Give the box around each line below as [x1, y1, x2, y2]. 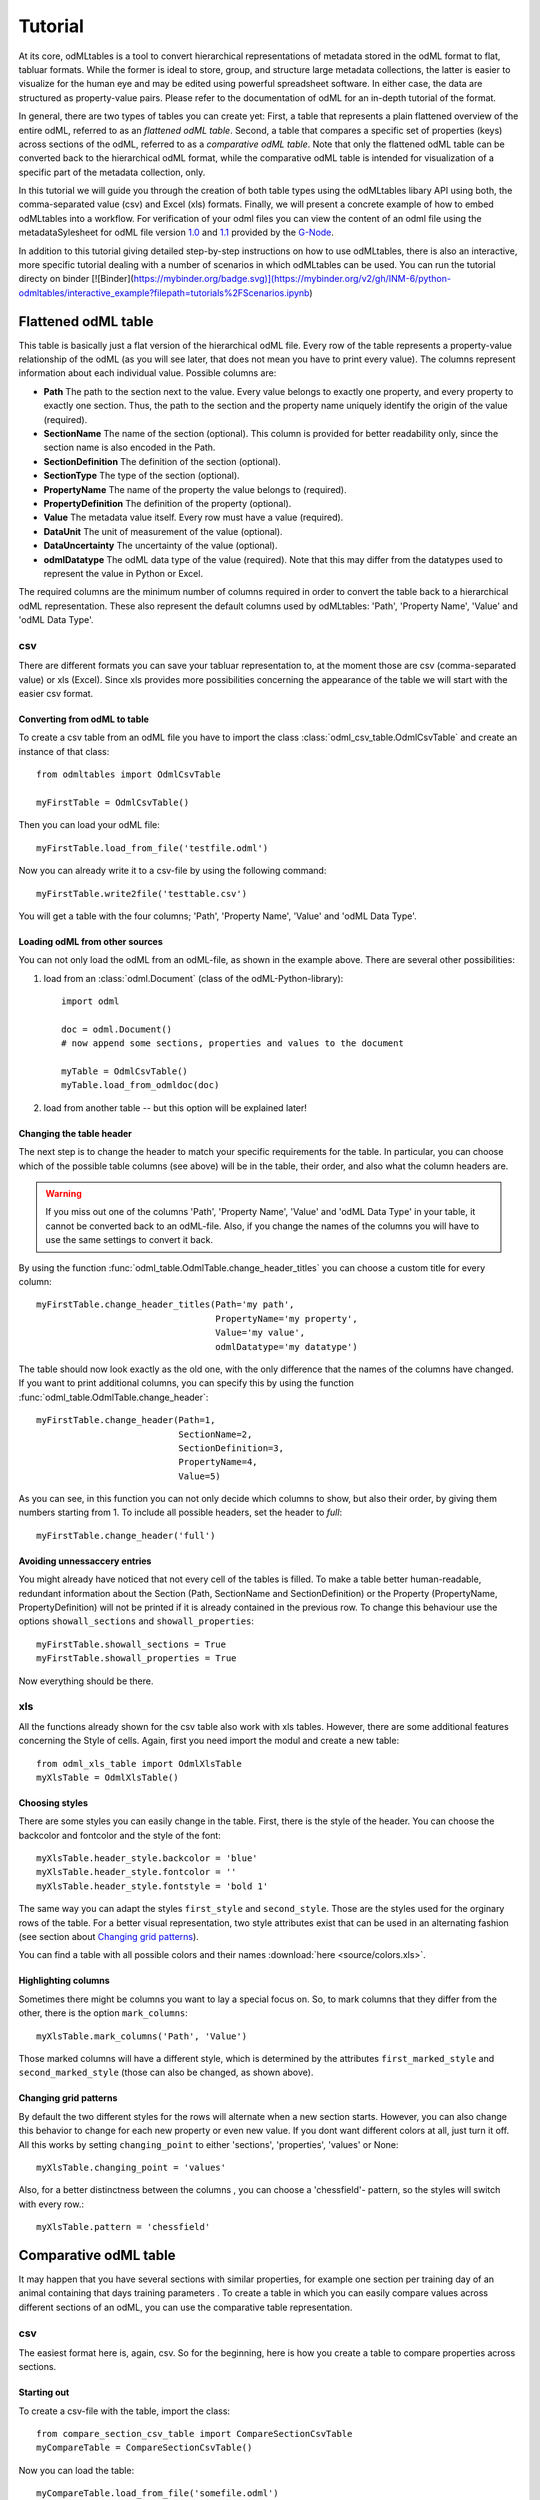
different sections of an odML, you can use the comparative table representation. [18, 2301, 353, 2313]
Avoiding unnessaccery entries [18, 1555, 152, 1567]
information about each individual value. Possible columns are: [18, 367, 277, 379]
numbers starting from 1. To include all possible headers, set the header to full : [18, 1506, 343, 1519]
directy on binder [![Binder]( [18, 273, 134, 285]
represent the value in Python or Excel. [43, 567, 204, 579]
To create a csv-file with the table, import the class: [18, 2405, 230, 2417]
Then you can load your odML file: [18, 819, 160, 831]
